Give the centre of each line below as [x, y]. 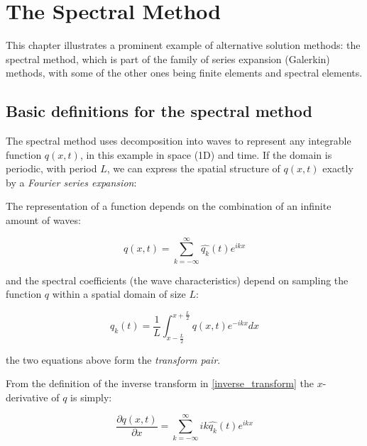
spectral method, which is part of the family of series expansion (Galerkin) [168, 58]
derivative [27, 397]
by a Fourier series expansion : [71, 182]
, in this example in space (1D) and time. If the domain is [206, 154]
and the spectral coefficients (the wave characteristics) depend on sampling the [177, 280]
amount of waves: [43, 220]
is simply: [91, 397]
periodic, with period [51, 168]
